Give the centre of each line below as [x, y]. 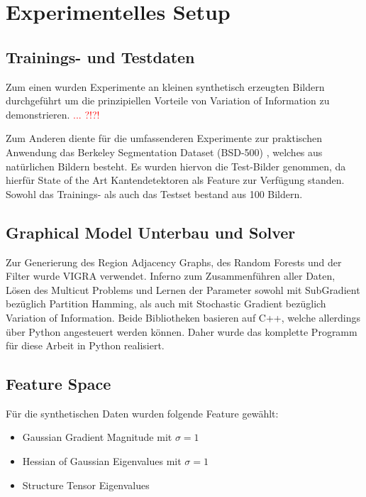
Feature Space [59, 384]
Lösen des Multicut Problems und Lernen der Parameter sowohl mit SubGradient [183, 289]
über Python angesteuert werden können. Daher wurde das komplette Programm [182, 331]
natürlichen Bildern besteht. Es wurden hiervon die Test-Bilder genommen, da [176, 166]
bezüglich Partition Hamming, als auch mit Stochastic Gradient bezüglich [166, 304]
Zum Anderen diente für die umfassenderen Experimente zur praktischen [164, 138]
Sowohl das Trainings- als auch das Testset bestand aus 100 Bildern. [154, 193]
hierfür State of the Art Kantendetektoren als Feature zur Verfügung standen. [175, 180]
